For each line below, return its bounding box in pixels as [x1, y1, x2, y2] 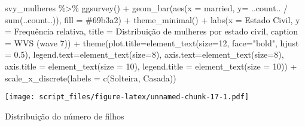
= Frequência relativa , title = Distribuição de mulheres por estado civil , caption [5, 25, 298, 37]
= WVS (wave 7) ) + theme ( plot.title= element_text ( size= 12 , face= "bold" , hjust [5, 36, 299, 49]
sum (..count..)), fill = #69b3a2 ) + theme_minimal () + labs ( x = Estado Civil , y [5, 13, 300, 26]
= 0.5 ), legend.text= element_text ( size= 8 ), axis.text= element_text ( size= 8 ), [5, 48, 284, 61]
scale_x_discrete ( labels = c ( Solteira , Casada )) [5, 71, 176, 84]
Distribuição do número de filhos [5, 109, 124, 122]
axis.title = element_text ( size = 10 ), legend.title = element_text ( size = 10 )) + [5, 59, 297, 72]
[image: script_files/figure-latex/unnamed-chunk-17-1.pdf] [5, 93, 249, 102]
